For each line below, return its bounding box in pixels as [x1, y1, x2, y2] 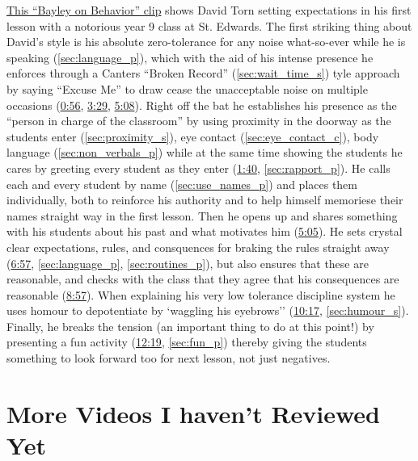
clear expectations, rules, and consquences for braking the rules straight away [6, 238, 390, 255]
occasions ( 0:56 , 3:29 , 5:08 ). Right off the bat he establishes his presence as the [6, 96, 397, 113]
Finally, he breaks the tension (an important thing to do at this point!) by [6, 317, 374, 334]
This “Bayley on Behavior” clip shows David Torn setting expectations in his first [6, 2, 412, 18]
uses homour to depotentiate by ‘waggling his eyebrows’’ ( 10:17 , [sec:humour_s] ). [6, 302, 409, 319]
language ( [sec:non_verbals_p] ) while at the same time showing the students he [6, 144, 403, 161]
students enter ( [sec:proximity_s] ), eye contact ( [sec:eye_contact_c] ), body [6, 128, 379, 145]
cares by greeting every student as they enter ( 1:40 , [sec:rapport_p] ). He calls [6, 159, 391, 176]
